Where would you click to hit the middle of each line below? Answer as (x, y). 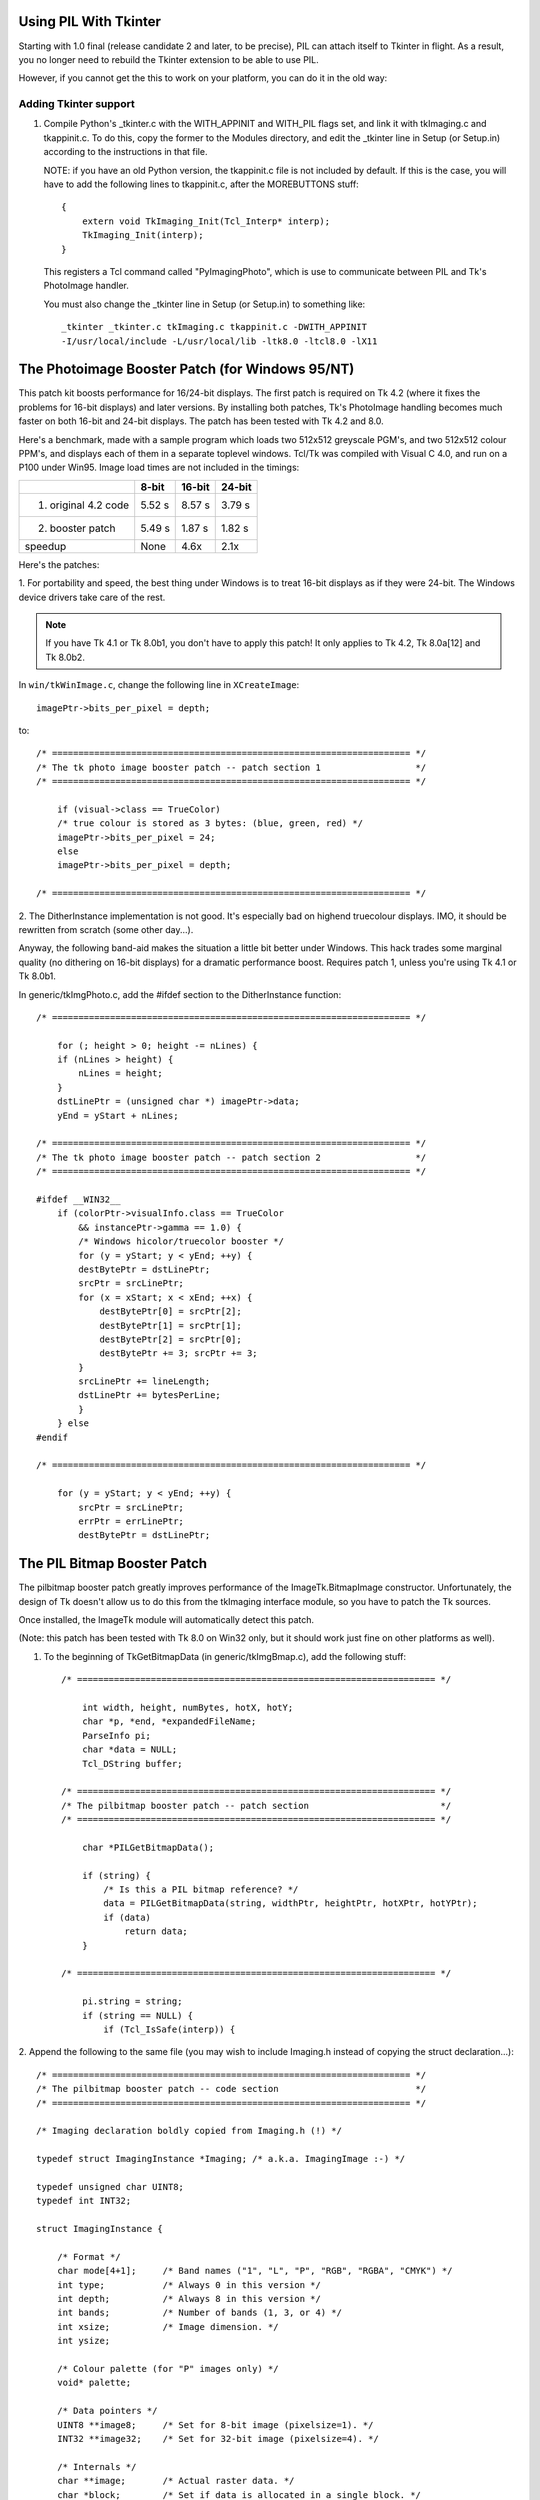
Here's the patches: (59, 564)
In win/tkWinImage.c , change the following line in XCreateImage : (159, 685)
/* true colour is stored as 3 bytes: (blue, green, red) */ (210, 823)
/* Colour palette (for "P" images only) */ (167, 2368)
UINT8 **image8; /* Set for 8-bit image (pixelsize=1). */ (215, 2424)
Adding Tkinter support (76, 104)
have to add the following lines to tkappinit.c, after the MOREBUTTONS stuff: (201, 184)
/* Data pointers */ (107, 2411)
